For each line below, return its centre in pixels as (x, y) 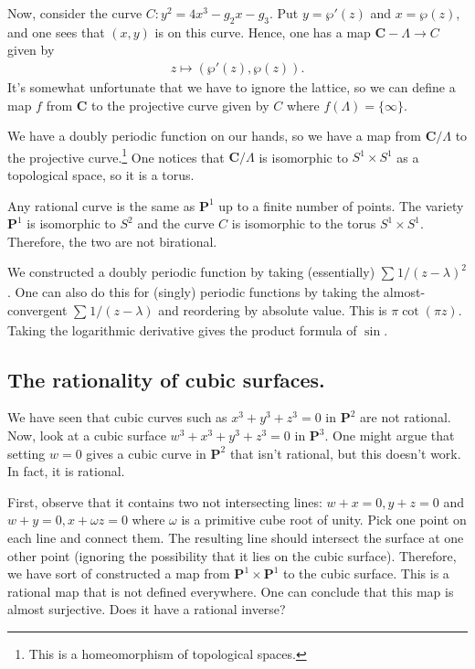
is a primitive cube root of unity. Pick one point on (324, 520)
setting (26, 453)
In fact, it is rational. (66, 471)
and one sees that (56, 32)
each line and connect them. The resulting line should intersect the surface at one (236, 537)
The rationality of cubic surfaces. (166, 379)
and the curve (176, 223)
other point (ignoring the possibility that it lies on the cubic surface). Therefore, (232, 555)
